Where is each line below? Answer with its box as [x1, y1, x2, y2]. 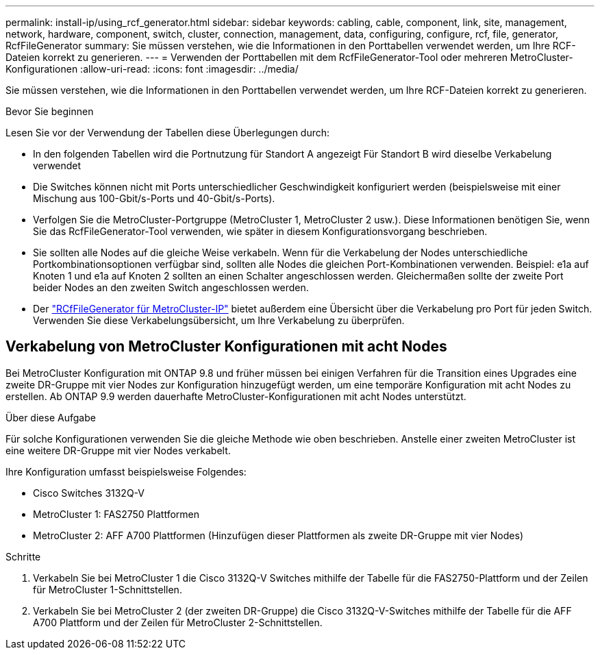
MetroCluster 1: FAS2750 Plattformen [33, 508, 199, 520]
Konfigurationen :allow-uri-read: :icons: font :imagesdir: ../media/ [5, 63, 299, 75]
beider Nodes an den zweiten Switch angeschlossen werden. [33, 282, 309, 293]
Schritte [5, 550, 41, 563]
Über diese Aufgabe [5, 411, 96, 423]
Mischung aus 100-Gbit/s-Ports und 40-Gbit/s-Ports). [33, 193, 275, 204]
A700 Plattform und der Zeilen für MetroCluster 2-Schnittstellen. [33, 616, 323, 628]
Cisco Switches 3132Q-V [33, 486, 145, 499]
